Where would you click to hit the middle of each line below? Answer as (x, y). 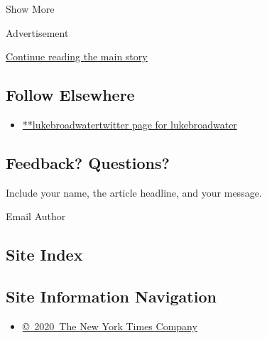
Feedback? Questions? (88, 162)
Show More (30, 9)
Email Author (36, 216)
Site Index (44, 255)
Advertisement (37, 32)
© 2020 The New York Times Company (110, 326)
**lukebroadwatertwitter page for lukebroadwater (130, 124)
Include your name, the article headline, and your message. (134, 192)
